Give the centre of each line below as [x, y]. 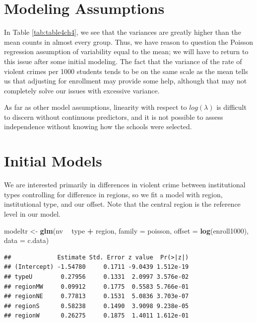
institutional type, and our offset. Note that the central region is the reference [122, 204]
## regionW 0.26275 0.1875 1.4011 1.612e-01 [96, 316]
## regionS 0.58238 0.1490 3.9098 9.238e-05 [96, 306]
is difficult [231, 107]
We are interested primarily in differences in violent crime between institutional [125, 185]
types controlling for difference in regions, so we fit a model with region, [113, 194]
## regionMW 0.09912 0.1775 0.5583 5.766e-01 [96, 286]
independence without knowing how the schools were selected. [98, 126]
